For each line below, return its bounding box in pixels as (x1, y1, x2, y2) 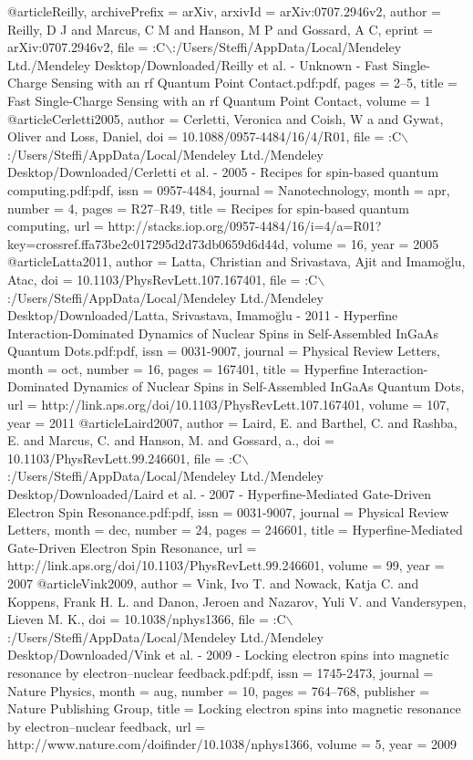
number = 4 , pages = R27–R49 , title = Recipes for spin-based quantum (7, 198, 409, 217)
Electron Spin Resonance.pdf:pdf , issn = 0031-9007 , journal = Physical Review (7, 502, 449, 521)
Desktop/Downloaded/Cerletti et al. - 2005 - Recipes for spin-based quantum (7, 162, 439, 182)
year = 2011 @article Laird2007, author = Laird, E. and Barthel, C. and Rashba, (7, 412, 458, 432)
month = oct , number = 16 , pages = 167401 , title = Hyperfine (7, 359, 359, 378)
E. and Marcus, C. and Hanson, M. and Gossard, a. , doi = (7, 431, 334, 450)
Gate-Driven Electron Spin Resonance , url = (7, 537, 257, 557)
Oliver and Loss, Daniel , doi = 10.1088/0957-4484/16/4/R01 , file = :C (7, 127, 402, 146)
